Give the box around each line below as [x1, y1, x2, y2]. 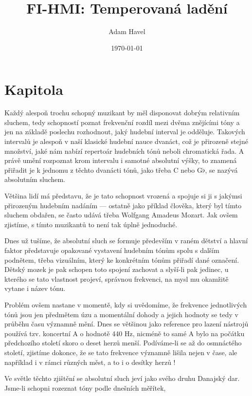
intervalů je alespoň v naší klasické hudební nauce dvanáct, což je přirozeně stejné [4, 136, 248, 146]
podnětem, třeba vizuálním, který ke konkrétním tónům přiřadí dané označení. [4, 254, 239, 265]
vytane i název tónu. [4, 283, 66, 293]
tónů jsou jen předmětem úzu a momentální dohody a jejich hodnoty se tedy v [4, 309, 238, 319]
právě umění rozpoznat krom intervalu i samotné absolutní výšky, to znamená [4, 155, 237, 165]
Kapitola [4, 79, 63, 99]
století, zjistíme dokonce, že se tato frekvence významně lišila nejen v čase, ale [4, 347, 237, 357]
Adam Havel [108, 26, 145, 36]
